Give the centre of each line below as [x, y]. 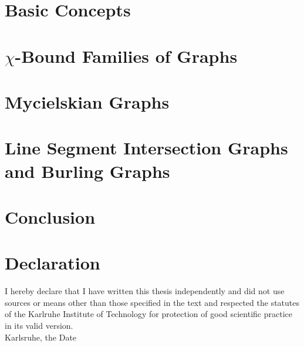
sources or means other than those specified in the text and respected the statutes [152, 302]
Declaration [53, 263]
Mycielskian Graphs [87, 101]
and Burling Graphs [87, 171]
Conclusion [50, 216]
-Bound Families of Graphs [126, 55]
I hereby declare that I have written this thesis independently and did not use [145, 291]
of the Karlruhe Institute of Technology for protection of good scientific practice [148, 314]
